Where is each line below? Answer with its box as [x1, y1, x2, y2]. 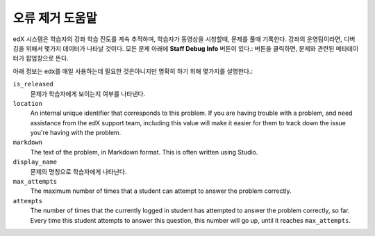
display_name [12, 158, 58, 166]
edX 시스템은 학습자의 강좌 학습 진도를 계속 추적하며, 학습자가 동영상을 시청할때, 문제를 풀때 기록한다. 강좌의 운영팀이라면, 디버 [12, 35, 356, 43]
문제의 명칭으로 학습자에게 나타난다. [30, 167, 127, 175]
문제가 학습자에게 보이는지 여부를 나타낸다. [30, 89, 146, 97]
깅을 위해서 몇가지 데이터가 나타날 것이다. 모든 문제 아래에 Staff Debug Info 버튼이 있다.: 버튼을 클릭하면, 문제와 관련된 [12, 44, 335, 52]
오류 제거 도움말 [12, 10, 97, 26]
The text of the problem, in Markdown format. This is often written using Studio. [30, 148, 258, 156]
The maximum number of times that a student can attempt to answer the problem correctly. [30, 187, 292, 195]
